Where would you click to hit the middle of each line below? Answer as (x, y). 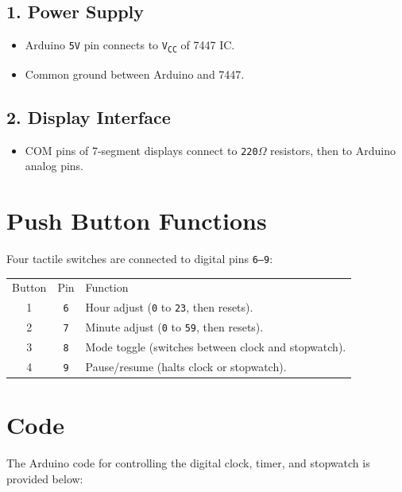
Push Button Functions (137, 221)
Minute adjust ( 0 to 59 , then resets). (174, 327)
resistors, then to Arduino (333, 150)
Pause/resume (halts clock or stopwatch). (186, 367)
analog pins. (54, 166)
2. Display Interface (89, 116)
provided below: (45, 478)
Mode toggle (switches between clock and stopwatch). (216, 347)
